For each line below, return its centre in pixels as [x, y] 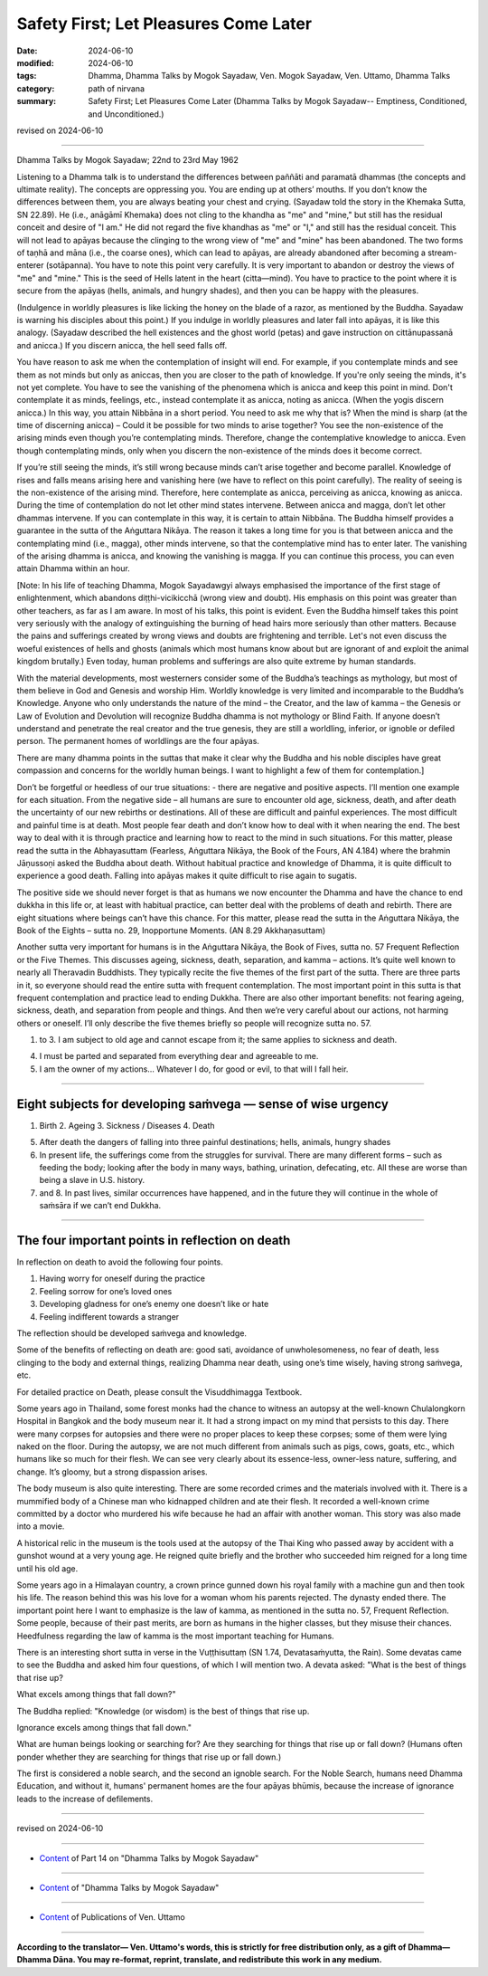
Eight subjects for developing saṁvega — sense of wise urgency [202, 1104]
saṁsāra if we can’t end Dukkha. [100, 1206]
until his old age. [47, 1568]
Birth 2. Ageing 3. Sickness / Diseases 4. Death [127, 1125]
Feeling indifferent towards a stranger [109, 1316]
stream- [443, 253]
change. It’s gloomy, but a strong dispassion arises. [112, 1472]
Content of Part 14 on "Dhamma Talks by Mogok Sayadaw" [149, 1858]
